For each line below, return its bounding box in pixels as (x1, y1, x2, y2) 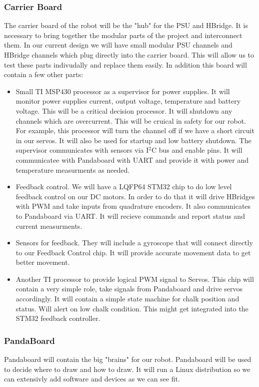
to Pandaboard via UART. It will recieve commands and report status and (15, 210, 245, 221)
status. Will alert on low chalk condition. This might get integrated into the (15, 303, 248, 313)
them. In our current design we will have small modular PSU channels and (4, 40, 232, 50)
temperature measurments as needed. (15, 164, 130, 175)
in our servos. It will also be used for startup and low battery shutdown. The (15, 135, 251, 145)
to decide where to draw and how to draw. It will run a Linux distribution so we (4, 363, 250, 374)
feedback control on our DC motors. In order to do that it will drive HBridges (15, 191, 255, 201)
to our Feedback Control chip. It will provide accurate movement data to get (15, 247, 251, 257)
